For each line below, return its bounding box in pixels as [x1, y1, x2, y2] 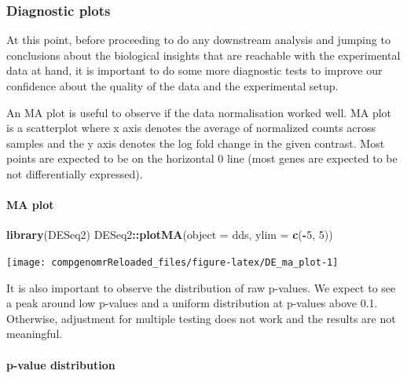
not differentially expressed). [6, 165, 143, 182]
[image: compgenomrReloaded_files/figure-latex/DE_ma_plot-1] [6, 256, 339, 268]
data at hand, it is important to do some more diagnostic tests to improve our [6, 62, 383, 79]
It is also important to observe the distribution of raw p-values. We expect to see [6, 279, 396, 295]
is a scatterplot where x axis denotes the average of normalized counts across [6, 119, 376, 136]
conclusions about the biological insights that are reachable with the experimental [6, 46, 401, 63]
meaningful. [6, 325, 63, 342]
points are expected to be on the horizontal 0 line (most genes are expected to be [6, 150, 398, 167]
